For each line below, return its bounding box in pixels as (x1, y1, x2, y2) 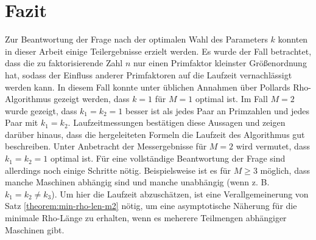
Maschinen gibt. (5, 223, 65, 236)
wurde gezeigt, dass (5, 104, 77, 117)
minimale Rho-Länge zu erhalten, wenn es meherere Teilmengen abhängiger (5, 211, 287, 224)
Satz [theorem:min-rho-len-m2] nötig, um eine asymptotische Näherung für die (5, 199, 297, 212)
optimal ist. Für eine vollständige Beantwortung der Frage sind (50, 152, 286, 165)
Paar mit (5, 116, 38, 129)
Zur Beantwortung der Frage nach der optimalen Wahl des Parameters (5, 33, 268, 46)
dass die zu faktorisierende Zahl (5, 57, 123, 69)
